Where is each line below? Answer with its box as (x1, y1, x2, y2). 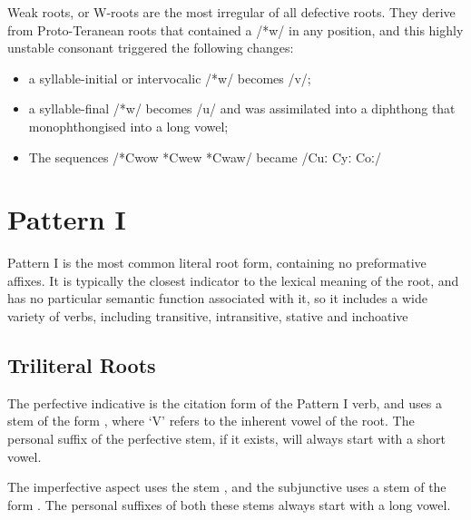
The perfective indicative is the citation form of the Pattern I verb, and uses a (7, 393, 442, 412)
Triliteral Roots (7, 351, 156, 379)
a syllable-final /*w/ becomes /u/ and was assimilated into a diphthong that (28, 99, 456, 118)
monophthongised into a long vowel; (28, 116, 229, 135)
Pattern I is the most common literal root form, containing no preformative (7, 253, 427, 272)
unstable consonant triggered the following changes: (7, 38, 294, 57)
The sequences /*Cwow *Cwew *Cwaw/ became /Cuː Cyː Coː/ (28, 147, 381, 166)
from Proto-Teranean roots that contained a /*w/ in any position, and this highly (7, 20, 464, 39)
